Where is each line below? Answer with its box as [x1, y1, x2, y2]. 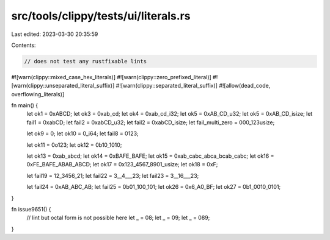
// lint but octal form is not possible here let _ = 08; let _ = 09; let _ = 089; [26, 214, 210, 222]
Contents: [11, 41, 36, 49]
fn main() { [11, 102, 38, 109]
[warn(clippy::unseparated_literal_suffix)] [11, 82, 115, 90]
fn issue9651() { [11, 205, 51, 213]
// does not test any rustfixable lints [24, 58, 147, 65]
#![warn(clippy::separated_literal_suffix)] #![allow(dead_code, [116, 82, 271, 90]
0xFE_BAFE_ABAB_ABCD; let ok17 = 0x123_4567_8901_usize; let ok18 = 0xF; [26, 161, 218, 168]
